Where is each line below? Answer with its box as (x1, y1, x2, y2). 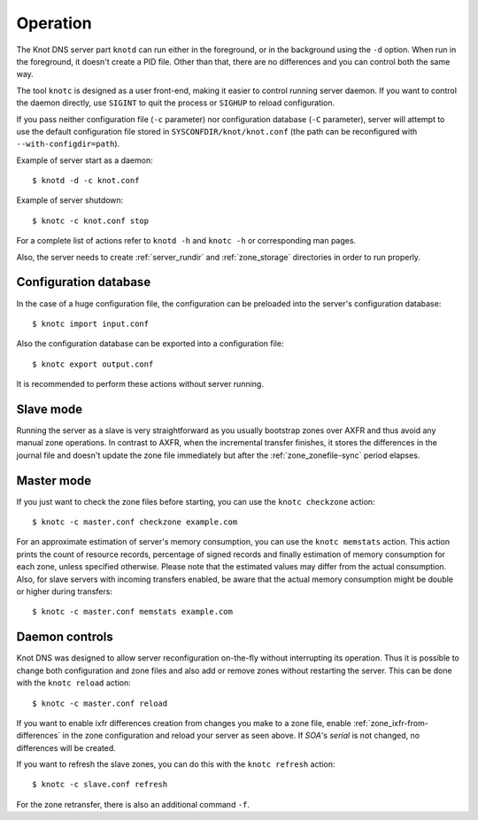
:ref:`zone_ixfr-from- (352, 717, 428, 728)
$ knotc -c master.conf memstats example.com (32, 607, 234, 617)
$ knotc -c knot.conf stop (32, 215, 150, 226)
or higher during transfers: (16, 586, 112, 597)
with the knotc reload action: (16, 677, 132, 688)
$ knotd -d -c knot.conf (32, 175, 140, 186)
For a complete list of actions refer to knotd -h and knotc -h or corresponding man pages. (16, 236, 357, 246)
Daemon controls (16, 630, 114, 645)
